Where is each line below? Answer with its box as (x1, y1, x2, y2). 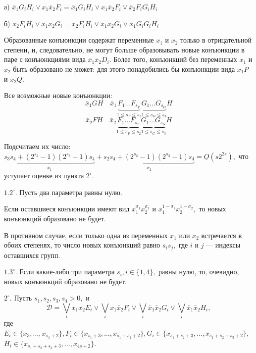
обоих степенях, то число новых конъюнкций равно (4, 240, 160, 250)
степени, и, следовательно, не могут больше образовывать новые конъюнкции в (4, 44, 245, 54)
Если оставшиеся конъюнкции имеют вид (4, 203, 130, 214)
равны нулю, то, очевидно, (158, 266, 239, 277)
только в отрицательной (180, 35, 252, 45)
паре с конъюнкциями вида (4, 54, 86, 64)
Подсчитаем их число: (4, 141, 71, 151)
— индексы (206, 240, 241, 250)
